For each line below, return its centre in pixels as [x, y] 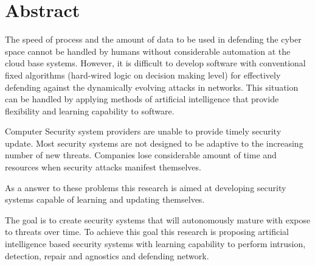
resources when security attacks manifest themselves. [103, 167]
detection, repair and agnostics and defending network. [107, 255]
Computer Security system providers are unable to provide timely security [143, 131]
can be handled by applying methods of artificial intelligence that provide [142, 99]
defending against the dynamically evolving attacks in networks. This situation [152, 87]
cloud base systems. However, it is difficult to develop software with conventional [155, 63]
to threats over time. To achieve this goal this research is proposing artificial [147, 232]
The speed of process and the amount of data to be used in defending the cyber [153, 39]
